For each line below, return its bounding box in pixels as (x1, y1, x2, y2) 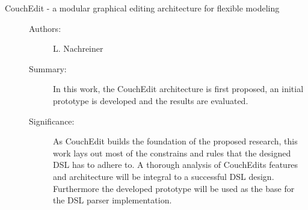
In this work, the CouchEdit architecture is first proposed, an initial (53, 82, 304, 95)
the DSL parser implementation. (53, 194, 172, 206)
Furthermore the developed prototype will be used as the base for (53, 182, 295, 194)
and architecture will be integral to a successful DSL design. (53, 170, 274, 182)
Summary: (29, 62, 67, 75)
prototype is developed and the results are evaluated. (53, 94, 248, 107)
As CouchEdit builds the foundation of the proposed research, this (53, 135, 298, 147)
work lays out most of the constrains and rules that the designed (53, 146, 291, 159)
